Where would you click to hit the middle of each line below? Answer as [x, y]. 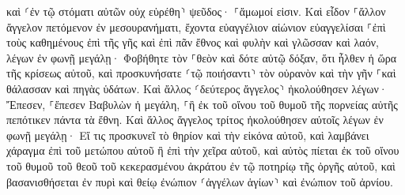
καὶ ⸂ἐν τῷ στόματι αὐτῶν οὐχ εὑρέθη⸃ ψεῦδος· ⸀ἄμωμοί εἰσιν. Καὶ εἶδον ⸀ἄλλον [196, 11]
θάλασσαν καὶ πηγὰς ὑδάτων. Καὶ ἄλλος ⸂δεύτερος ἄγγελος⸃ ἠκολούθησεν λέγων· [197, 88]
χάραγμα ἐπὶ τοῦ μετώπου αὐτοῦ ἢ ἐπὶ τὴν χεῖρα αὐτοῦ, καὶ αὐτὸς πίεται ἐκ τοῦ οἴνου [203, 150]
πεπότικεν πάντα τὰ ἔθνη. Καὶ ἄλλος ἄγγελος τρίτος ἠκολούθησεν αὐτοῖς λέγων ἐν [195, 120]
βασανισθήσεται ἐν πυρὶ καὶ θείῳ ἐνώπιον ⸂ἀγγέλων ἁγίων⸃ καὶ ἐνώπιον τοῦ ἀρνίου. [200, 181]
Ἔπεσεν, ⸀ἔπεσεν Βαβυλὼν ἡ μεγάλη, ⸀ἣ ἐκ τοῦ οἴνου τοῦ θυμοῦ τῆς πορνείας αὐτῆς [202, 104]
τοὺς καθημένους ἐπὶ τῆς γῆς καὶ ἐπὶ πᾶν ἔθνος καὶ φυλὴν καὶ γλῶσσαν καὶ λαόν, [193, 42]
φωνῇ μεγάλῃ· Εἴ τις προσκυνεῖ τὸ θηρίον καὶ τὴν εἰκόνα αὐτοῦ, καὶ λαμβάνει [188, 135]
